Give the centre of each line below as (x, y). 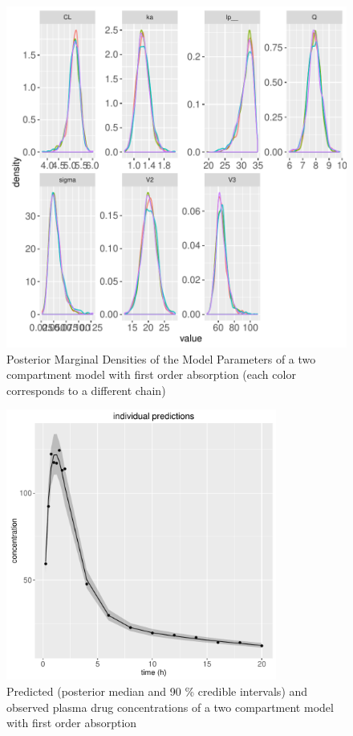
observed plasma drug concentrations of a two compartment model (170, 707)
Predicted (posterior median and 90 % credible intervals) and (157, 691)
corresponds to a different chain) (86, 390)
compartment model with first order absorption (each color (151, 374)
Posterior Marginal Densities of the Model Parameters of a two (161, 358)
